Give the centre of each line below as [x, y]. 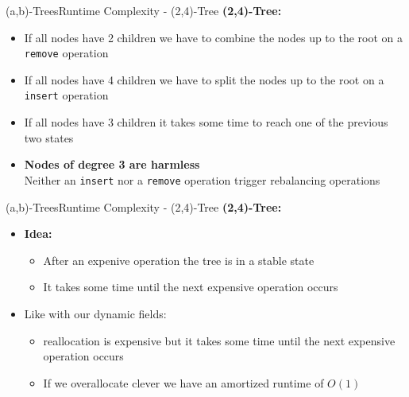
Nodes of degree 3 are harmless [112, 164]
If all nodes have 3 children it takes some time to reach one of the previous [206, 122]
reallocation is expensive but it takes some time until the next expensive [219, 340]
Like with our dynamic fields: [95, 313]
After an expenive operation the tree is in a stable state [179, 260]
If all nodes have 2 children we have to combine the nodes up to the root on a [214, 37]
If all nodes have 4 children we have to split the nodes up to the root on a [204, 79]
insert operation [66, 95]
